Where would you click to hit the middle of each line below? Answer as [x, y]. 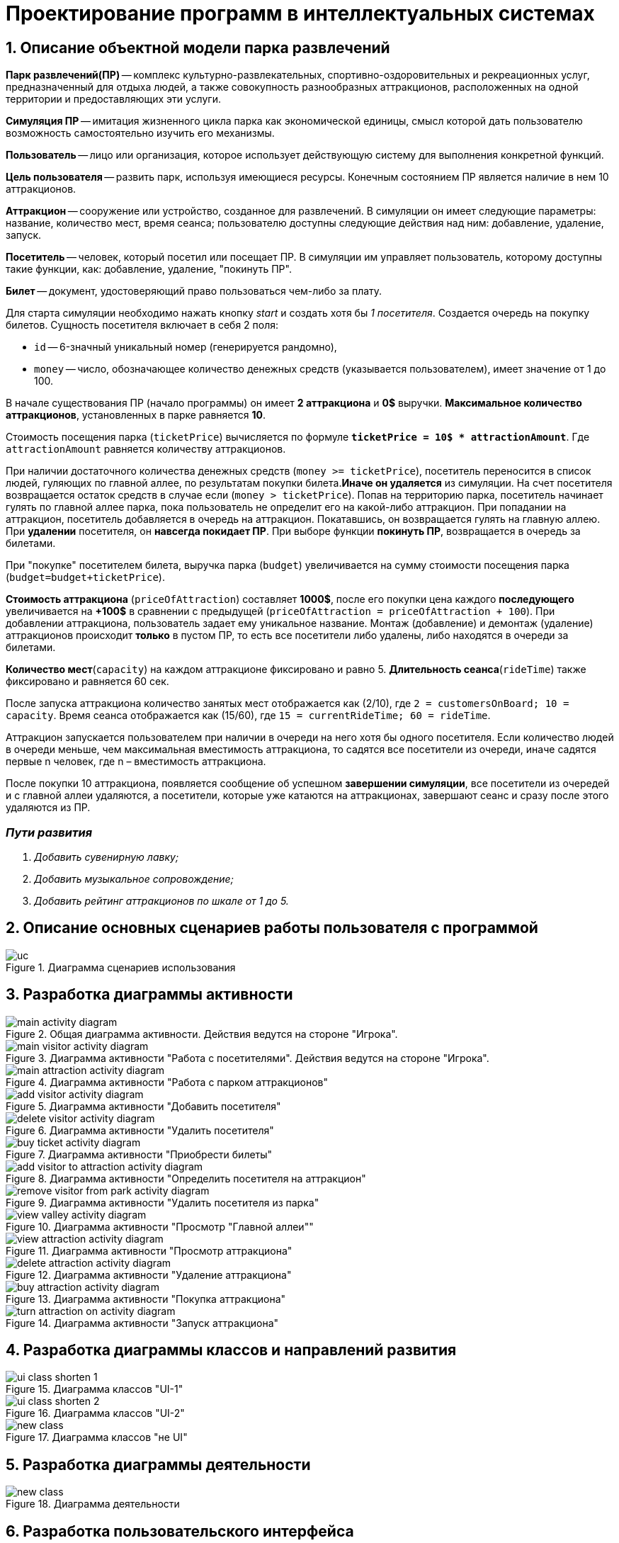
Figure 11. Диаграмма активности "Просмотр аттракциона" [149, 1250]
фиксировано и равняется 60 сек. [87, 682]
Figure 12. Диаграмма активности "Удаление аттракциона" [149, 1274]
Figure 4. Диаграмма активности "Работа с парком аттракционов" [167, 1082]
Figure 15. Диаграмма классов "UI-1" [95, 1389]
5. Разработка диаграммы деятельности [158, 1464]
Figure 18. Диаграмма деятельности [93, 1504]
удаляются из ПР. [48, 808]
